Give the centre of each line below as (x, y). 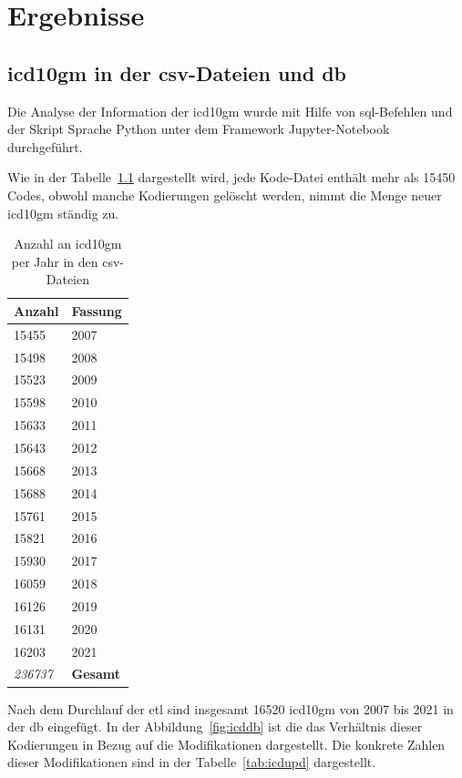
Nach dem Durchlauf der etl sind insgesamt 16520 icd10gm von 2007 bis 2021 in (231, 708)
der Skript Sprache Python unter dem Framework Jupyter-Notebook (199, 129)
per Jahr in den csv (66, 261)
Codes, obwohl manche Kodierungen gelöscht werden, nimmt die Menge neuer (225, 194)
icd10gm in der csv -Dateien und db (177, 72)
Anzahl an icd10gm (68, 244)
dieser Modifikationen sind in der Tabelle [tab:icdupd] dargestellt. (192, 762)
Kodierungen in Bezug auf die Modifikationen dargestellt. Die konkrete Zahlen (226, 744)
